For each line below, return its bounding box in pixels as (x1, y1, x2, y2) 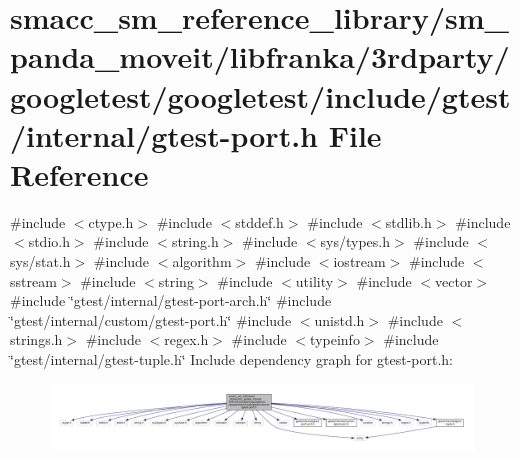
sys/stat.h (10, 251, 71, 272)
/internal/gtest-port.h (10, 114, 318, 155)
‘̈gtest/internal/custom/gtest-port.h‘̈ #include (10, 309, 292, 330)
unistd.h (314, 309, 365, 330)
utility (295, 270, 334, 291)
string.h (171, 231, 219, 252)
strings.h (10, 329, 63, 350)
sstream (10, 270, 57, 291)
